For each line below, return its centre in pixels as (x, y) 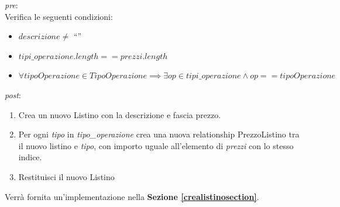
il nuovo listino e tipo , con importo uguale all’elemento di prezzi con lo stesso (156, 145)
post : (13, 94)
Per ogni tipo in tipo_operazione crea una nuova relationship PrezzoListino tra (159, 134)
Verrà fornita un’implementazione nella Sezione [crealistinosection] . (132, 196)
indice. (30, 157)
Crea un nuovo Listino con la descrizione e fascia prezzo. (120, 114)
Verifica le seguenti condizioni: (59, 16)
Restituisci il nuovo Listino (66, 176)
